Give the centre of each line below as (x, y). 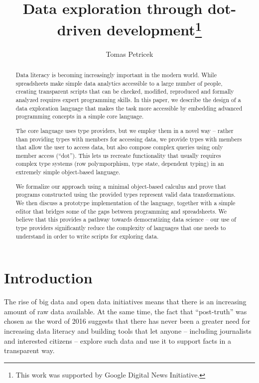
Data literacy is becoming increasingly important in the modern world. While (116, 75)
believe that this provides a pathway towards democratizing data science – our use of (126, 219)
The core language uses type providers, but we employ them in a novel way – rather (125, 130)
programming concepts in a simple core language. (80, 116)
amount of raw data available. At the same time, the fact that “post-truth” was (126, 311)
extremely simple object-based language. (68, 172)
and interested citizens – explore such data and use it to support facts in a (118, 340)
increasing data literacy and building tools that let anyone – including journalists (128, 331)
